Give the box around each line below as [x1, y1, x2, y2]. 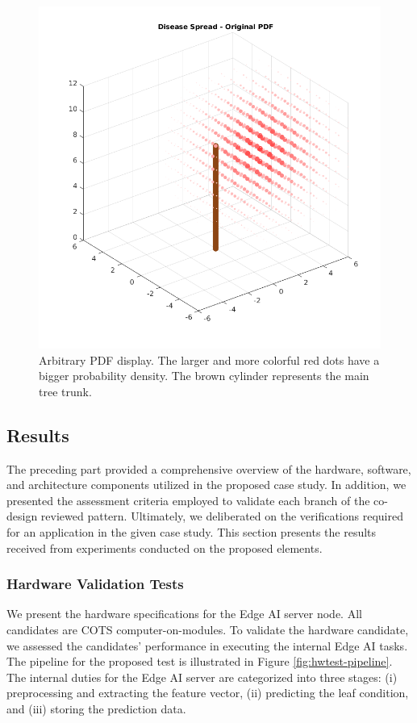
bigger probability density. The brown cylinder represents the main [39, 367, 369, 384]
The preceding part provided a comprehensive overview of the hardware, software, [6, 460, 411, 477]
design [6, 508, 38, 524]
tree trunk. [39, 382, 92, 399]
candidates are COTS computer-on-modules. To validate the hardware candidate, [6, 621, 409, 637]
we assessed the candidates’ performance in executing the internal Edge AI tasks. [6, 637, 408, 654]
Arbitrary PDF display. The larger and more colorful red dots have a [39, 351, 380, 368]
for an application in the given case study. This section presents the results [6, 523, 377, 540]
